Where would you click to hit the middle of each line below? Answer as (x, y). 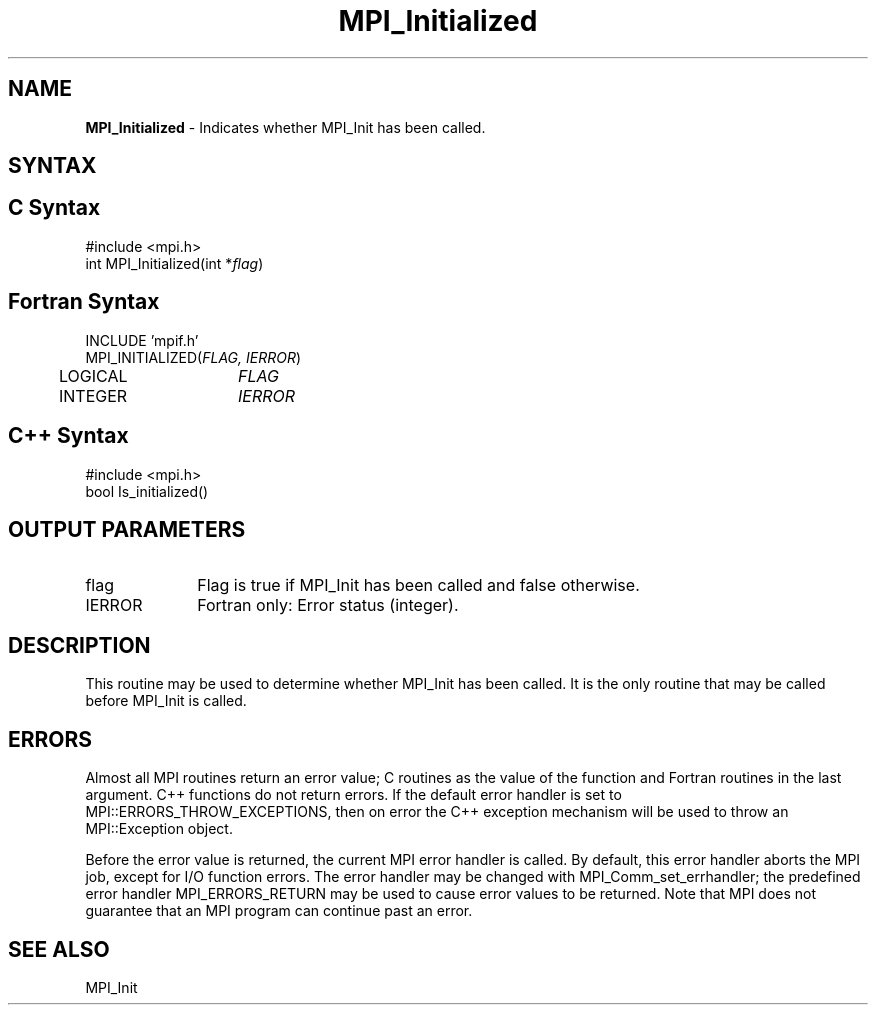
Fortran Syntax (84, 302)
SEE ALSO (59, 949)
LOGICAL (93, 375)
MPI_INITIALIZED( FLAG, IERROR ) (193, 357)
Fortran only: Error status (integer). (328, 605)
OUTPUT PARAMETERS (127, 529)
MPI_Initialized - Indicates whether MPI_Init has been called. (285, 127)
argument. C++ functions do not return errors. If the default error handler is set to (353, 795)
